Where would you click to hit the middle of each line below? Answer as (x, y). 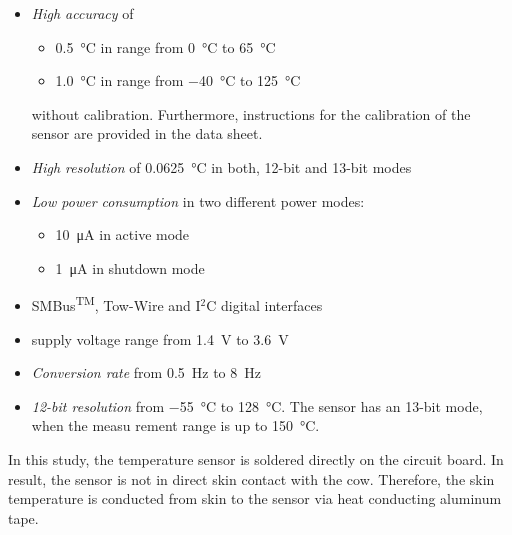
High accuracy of (82, 13)
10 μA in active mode (122, 234)
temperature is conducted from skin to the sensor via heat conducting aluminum (255, 498)
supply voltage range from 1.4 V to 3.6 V (160, 338)
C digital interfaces (264, 305)
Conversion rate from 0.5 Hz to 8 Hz (146, 372)
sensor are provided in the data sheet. (147, 133)
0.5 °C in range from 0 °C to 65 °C (165, 46)
